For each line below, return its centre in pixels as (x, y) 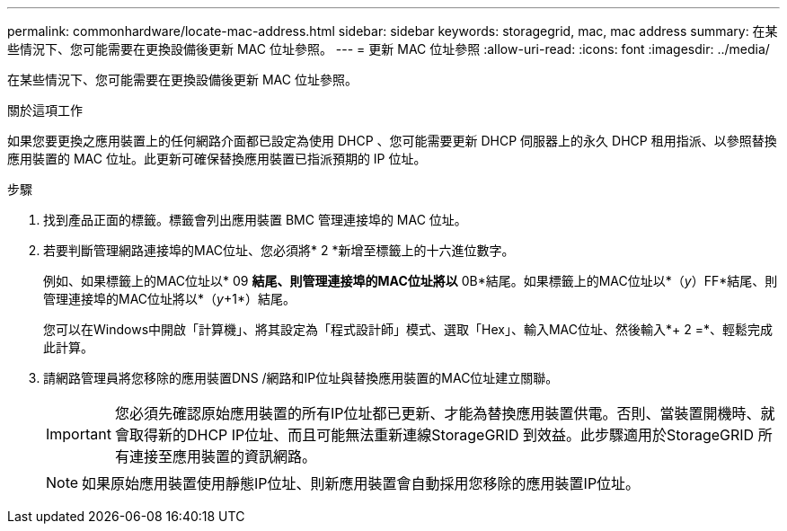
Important (79, 434)
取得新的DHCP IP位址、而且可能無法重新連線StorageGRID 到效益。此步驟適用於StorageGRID (442, 435)
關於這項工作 (45, 110)
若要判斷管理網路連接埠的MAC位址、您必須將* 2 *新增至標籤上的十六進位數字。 (279, 250)
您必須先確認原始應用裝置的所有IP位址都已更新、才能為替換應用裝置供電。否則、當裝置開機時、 (438, 413)
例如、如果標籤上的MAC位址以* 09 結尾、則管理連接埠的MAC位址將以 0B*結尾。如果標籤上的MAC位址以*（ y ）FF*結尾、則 (411, 281)
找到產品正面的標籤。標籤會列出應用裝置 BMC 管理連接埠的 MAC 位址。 (255, 220)
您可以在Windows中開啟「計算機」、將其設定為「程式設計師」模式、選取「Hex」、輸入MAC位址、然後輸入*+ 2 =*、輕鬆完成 (408, 329)
